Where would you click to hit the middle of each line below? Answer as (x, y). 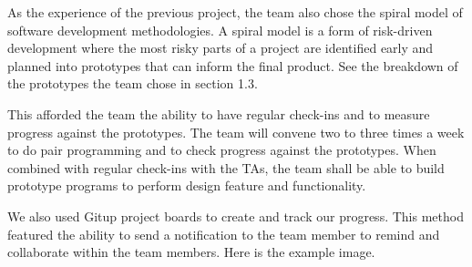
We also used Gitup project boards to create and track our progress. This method (236, 216)
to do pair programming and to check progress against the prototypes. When (222, 150)
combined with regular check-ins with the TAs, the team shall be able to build (226, 167)
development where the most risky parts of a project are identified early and (221, 48)
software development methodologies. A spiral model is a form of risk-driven (220, 30)
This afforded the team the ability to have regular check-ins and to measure (219, 113)
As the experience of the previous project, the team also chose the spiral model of (235, 12)
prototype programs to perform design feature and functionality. (187, 185)
